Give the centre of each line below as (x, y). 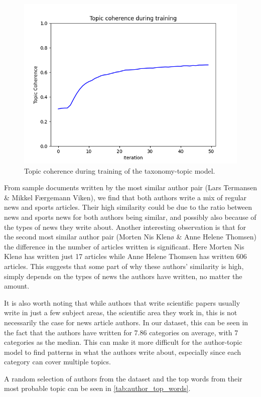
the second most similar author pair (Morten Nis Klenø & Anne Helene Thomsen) (130, 237)
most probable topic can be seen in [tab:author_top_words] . (97, 388)
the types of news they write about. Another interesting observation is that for (125, 227)
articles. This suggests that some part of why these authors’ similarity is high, (124, 266)
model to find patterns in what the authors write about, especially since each (123, 352)
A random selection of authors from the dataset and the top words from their (123, 378)
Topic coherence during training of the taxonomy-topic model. (120, 170)
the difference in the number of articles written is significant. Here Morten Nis (124, 246)
